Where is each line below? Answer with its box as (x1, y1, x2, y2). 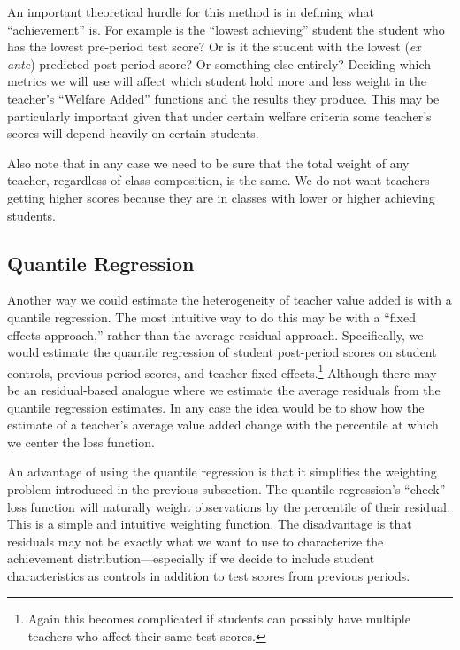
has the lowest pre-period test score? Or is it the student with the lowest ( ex (7, 37, 421, 56)
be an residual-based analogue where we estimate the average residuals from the (7, 380, 441, 399)
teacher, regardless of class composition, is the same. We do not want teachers (7, 171, 430, 190)
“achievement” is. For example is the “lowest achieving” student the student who (7, 19, 445, 38)
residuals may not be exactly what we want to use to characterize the (7, 531, 384, 550)
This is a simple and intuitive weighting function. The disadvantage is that (7, 515, 412, 533)
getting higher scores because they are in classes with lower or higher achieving (7, 188, 435, 206)
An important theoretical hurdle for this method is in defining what (7, 3, 374, 20)
